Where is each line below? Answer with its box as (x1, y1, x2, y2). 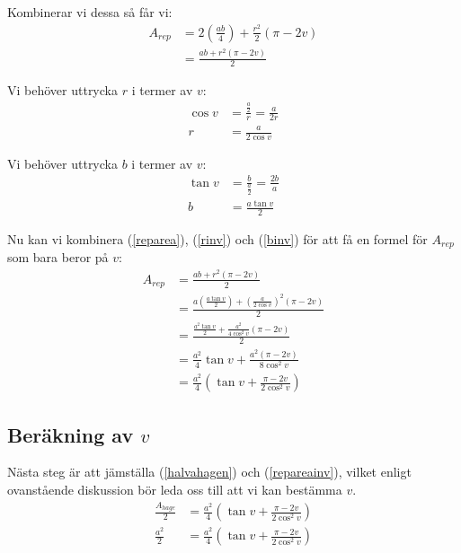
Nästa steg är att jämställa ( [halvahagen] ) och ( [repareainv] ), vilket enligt (7, 462, 412, 481)
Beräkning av (7, 420, 134, 448)
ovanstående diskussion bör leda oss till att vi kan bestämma (7, 480, 342, 499)
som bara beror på (7, 248, 109, 267)
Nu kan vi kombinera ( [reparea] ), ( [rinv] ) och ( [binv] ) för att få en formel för (7, 229, 428, 248)
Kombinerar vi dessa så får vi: (7, 3, 173, 21)
